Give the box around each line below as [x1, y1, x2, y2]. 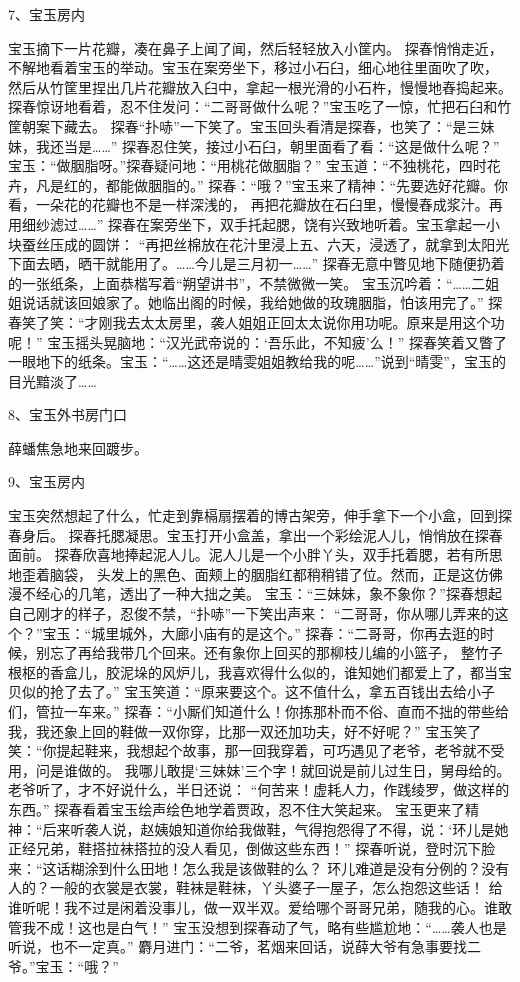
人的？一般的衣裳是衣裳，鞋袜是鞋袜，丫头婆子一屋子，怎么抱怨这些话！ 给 [8, 877, 503, 898]
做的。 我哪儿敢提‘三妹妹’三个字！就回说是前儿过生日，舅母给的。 [77, 759, 511, 780]
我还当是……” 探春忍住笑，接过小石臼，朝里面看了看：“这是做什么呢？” [35, 135, 500, 156]
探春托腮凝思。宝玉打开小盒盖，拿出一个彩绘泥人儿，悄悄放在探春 [68, 524, 503, 545]
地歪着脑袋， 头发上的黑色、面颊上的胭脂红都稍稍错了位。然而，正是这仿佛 [8, 563, 503, 584]
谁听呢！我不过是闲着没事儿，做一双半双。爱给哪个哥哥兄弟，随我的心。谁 [8, 896, 498, 917]
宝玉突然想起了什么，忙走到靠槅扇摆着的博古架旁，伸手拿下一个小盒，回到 [8, 505, 498, 526]
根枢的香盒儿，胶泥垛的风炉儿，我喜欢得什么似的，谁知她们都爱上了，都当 [8, 661, 498, 682]
